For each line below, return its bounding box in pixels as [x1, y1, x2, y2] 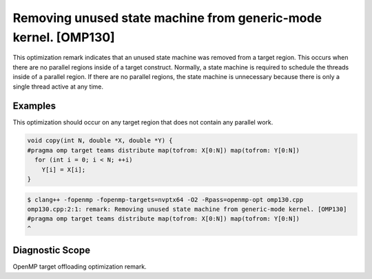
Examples [12, 100, 56, 112]
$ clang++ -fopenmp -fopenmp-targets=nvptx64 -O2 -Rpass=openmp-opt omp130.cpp [27, 196, 304, 203]
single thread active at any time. [12, 82, 103, 91]
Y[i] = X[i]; [41, 166, 86, 173]
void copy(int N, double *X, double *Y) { [27, 137, 173, 144]
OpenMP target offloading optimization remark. [12, 263, 147, 271]
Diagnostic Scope [12, 245, 91, 256]
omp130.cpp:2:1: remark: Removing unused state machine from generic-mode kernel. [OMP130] [27, 205, 347, 213]
